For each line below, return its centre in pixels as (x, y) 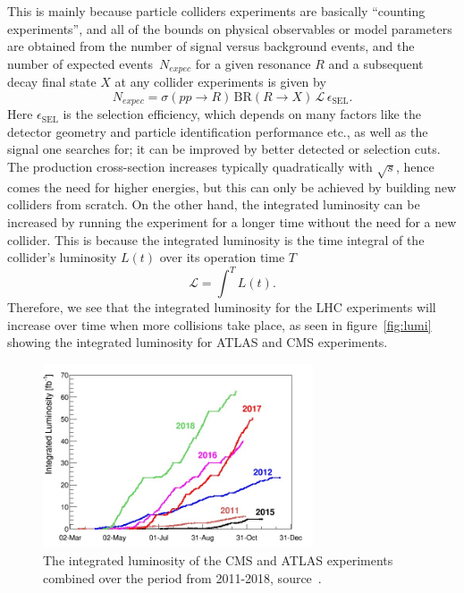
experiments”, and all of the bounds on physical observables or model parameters (230, 28)
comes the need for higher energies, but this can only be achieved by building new (232, 186)
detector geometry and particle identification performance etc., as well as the (218, 131)
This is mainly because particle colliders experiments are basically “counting (216, 11)
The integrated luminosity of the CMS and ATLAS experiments (218, 559)
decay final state (52, 82)
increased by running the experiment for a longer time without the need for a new (232, 222)
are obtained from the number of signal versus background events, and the (211, 46)
